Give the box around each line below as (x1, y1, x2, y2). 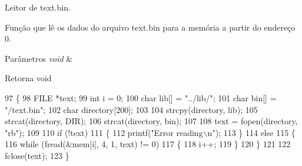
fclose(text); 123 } (5, 149, 69, 161)
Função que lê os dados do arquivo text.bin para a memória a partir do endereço (5, 21, 296, 33)
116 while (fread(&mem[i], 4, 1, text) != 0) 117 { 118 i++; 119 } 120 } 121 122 (5, 138, 291, 150)
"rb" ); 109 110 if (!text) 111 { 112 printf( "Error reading (5, 126, 203, 138)
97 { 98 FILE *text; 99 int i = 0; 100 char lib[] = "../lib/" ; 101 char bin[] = (5, 91, 277, 104)
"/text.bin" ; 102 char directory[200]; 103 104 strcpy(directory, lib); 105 (5, 103, 258, 115)
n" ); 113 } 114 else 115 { (207, 126, 296, 138)
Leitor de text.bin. (5, 1, 71, 13)
